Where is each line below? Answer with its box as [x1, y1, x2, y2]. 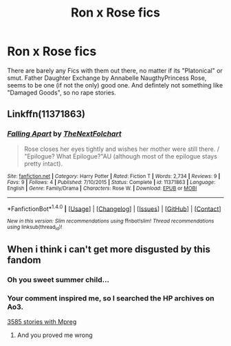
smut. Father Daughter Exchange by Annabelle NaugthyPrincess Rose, [7, 74, 207, 82]
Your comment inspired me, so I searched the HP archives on [7, 293, 214, 303]
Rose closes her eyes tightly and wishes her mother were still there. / [23, 145, 220, 153]
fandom [7, 254, 41, 266]
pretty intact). [23, 159, 63, 167]
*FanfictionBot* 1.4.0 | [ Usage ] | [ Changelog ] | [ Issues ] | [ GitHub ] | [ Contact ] [7, 203, 221, 213]
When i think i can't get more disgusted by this [7, 243, 211, 255]
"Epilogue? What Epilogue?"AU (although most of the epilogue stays [23, 152, 218, 160]
